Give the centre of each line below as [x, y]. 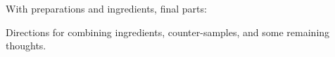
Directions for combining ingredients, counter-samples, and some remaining [168, 32]
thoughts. [26, 46]
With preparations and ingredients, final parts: [106, 8]
